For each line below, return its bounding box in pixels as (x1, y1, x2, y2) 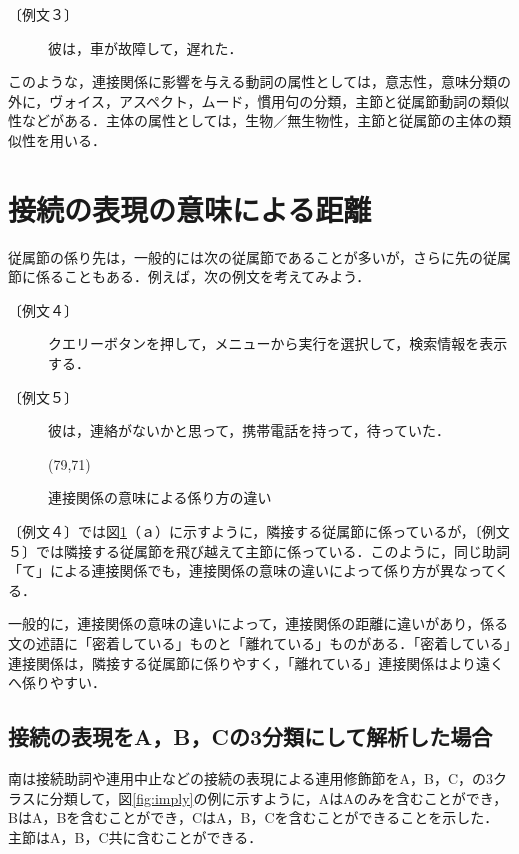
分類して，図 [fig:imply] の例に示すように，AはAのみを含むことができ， (49, 787, 508, 808)
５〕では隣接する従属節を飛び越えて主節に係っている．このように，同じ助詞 (8, 540, 510, 561)
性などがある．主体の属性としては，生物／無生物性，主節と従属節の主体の (8, 110, 498, 131)
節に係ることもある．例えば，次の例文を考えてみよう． (8, 266, 371, 287)
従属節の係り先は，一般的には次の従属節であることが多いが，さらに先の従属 (8, 246, 512, 267)
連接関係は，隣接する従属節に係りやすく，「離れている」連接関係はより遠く (8, 652, 504, 673)
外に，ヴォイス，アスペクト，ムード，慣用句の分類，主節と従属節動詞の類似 (8, 90, 510, 111)
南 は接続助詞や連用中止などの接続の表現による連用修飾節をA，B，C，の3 (8, 767, 494, 788)
